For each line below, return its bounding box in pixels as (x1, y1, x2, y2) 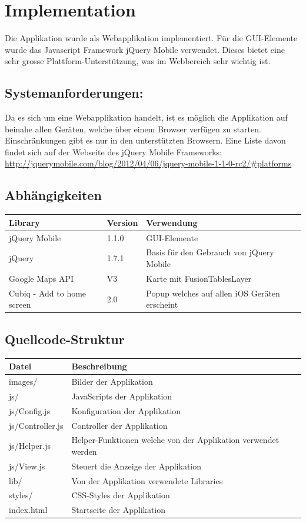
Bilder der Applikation (71, 375, 153, 387)
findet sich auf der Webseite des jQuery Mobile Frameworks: (5, 145, 222, 158)
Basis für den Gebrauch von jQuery (146, 246, 274, 258)
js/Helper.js (9, 439, 51, 452)
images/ (9, 375, 38, 387)
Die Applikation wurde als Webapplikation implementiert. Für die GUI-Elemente (5, 32, 298, 44)
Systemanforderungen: (5, 84, 144, 102)
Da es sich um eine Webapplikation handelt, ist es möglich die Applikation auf (5, 111, 288, 124)
